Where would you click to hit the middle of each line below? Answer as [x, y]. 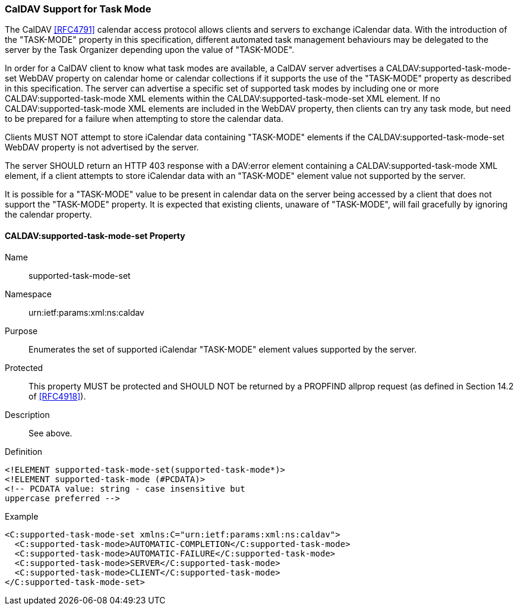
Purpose [21, 331]
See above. [50, 433]
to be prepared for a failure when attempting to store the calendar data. [144, 119]
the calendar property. [48, 215]
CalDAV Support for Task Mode [78, 9]
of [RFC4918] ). [57, 396]
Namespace [28, 294]
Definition [24, 451]
